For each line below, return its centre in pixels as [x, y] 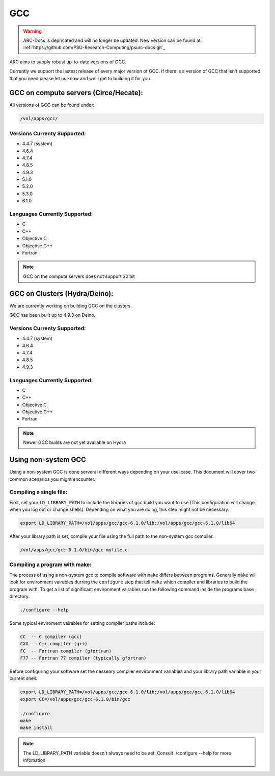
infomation [34, 760]
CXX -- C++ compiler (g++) [54, 644]
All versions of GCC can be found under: [52, 105]
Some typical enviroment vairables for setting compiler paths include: [82, 623]
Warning [32, 31]
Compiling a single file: [38, 492]
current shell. [23, 678]
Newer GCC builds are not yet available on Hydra [75, 442]
